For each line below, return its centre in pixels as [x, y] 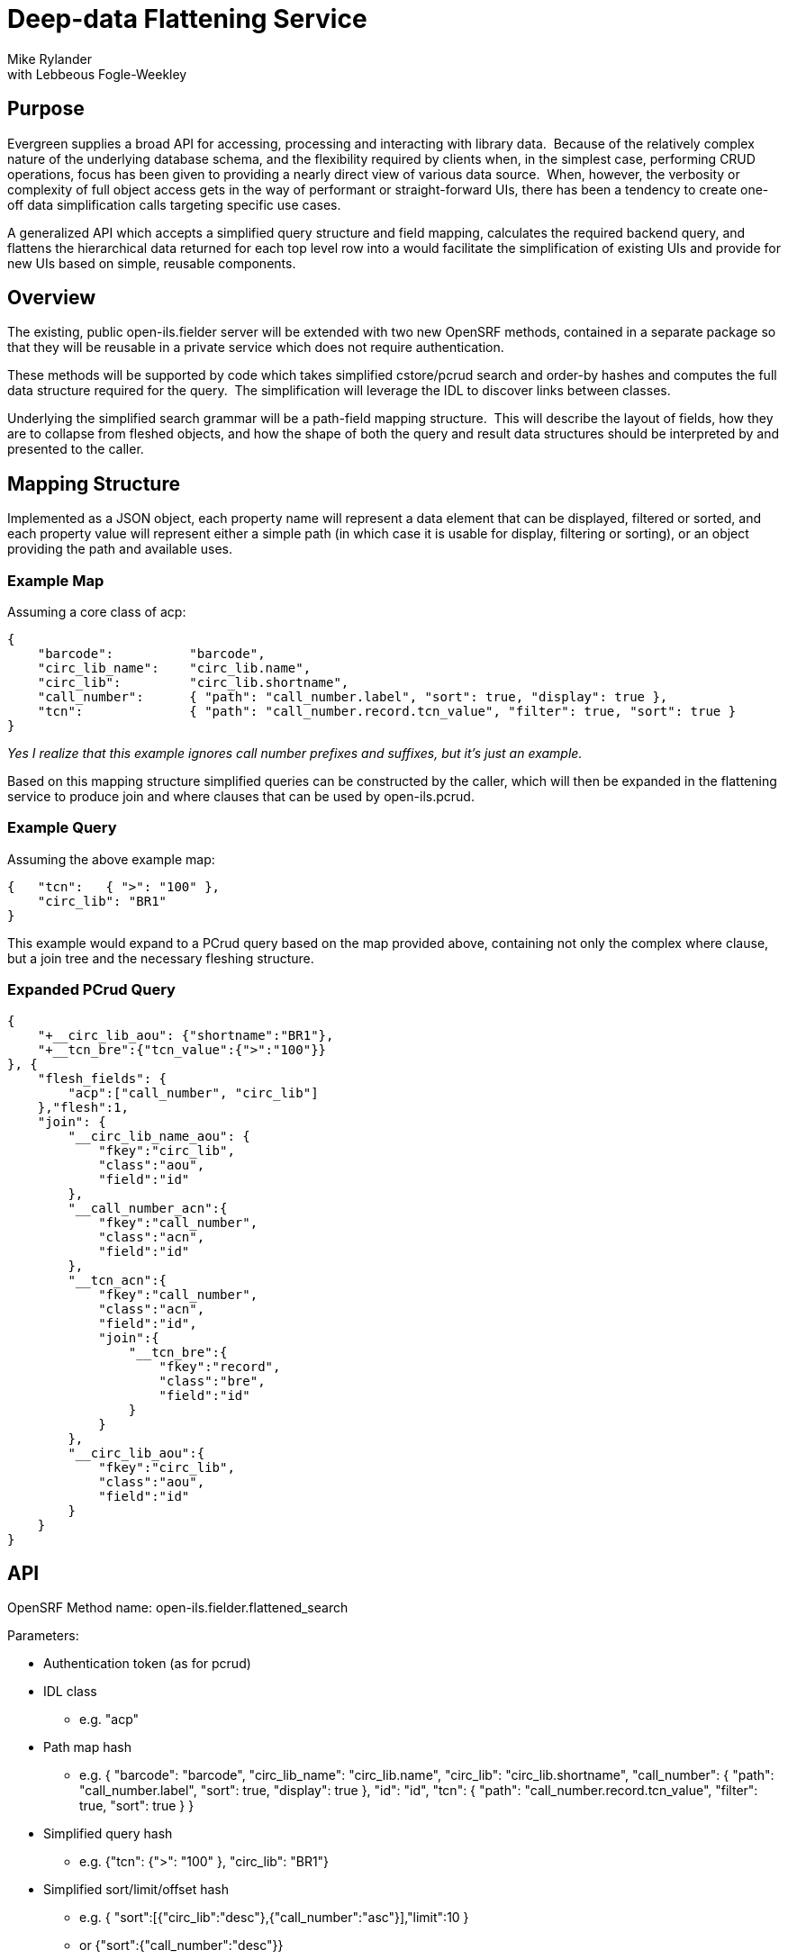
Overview [52, 298]
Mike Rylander [50, 59]
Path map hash [88, 1747]
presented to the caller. [76, 449]
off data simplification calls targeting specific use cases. [174, 204]
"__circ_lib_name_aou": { [159, 1136]
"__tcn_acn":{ [118, 1280]
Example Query [62, 828]
